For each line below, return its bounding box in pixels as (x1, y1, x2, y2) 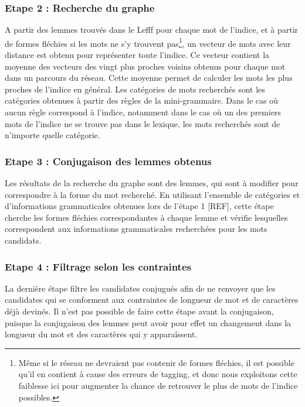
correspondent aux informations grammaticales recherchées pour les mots (5, 223, 267, 235)
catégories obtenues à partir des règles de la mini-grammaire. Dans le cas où (5, 94, 278, 107)
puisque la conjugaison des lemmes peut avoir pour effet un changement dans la (5, 316, 292, 329)
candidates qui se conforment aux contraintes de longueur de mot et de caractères (5, 293, 299, 306)
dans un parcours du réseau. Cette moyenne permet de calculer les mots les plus (5, 71, 293, 84)
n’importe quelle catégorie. (5, 129, 100, 141)
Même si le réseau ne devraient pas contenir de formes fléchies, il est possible (18, 356, 294, 368)
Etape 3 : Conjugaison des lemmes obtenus (5, 153, 212, 168)
